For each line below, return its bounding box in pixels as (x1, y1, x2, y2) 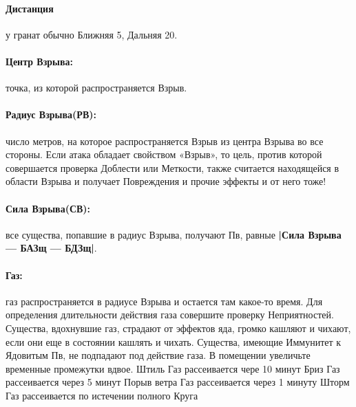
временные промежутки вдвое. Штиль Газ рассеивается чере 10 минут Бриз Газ (6, 361, 340, 375)
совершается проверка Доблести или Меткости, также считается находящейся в (6, 160, 339, 175)
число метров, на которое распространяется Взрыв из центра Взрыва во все (6, 133, 324, 148)
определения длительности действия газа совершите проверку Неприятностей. (6, 307, 334, 322)
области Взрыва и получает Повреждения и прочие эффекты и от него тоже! (6, 174, 326, 188)
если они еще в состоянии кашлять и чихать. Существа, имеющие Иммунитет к (6, 334, 342, 349)
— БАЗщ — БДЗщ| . (6, 241, 97, 255)
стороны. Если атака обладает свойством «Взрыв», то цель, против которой (6, 147, 322, 162)
